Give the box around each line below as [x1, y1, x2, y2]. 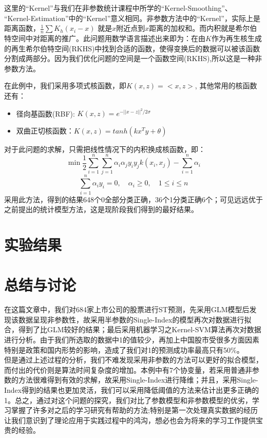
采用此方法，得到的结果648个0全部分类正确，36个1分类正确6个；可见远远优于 [4, 194, 263, 204]
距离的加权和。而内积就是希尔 [149, 23, 250, 33]
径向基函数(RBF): [16, 108, 75, 119]
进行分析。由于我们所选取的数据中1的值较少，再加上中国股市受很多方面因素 [4, 334, 259, 345]
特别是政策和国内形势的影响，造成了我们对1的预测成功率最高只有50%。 [4, 344, 244, 355]
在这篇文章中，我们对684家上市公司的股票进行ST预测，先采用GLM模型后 [4, 304, 250, 315]
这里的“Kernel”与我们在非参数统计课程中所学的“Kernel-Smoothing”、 [4, 3, 232, 13]
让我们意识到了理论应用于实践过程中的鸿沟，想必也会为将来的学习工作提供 [4, 414, 256, 425]
